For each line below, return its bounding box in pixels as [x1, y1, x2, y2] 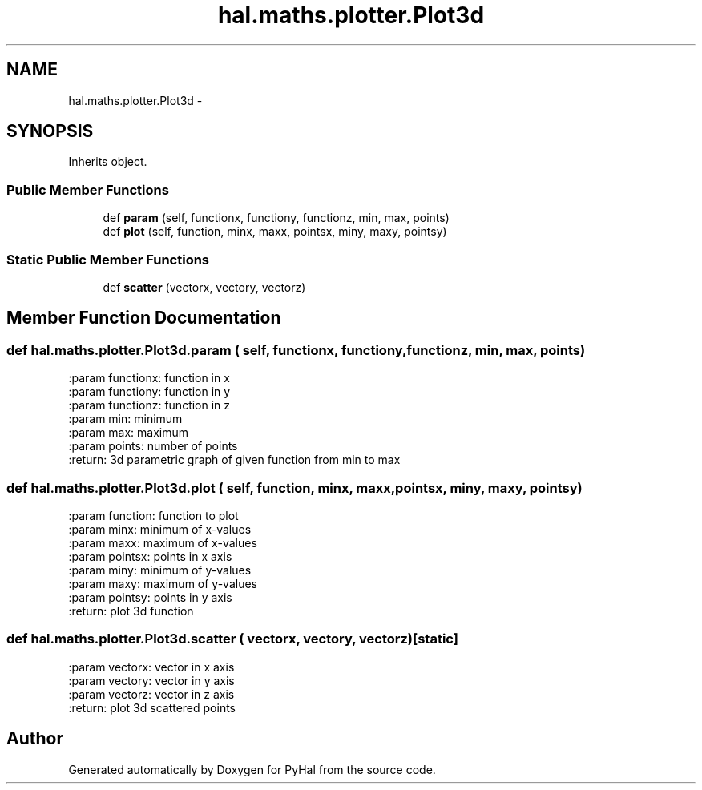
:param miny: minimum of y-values [68, 562, 252, 577]
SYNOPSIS [6, 121, 94, 142]
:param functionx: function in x [68, 371, 230, 385]
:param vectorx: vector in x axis [68, 659, 235, 674]
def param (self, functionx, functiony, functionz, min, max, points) [103, 211, 450, 225]
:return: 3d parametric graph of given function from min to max [68, 453, 401, 467]
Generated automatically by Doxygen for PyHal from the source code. [68, 762, 436, 776]
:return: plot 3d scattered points [68, 700, 236, 715]
